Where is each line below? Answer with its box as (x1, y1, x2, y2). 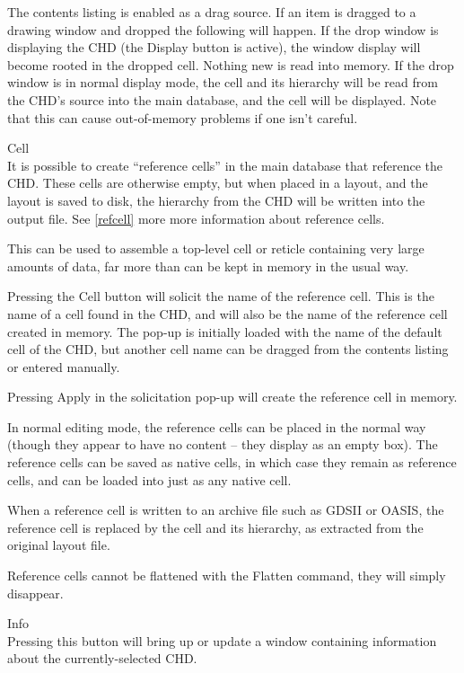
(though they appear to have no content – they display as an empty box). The (7, 435, 438, 454)
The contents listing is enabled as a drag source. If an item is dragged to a (7, 3, 416, 21)
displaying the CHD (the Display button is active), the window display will (7, 38, 421, 57)
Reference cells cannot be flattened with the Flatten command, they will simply (7, 566, 446, 585)
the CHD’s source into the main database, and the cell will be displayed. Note (7, 90, 437, 109)
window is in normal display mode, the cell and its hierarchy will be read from (7, 73, 438, 92)
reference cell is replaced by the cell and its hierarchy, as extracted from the (7, 518, 424, 536)
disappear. (7, 583, 64, 602)
